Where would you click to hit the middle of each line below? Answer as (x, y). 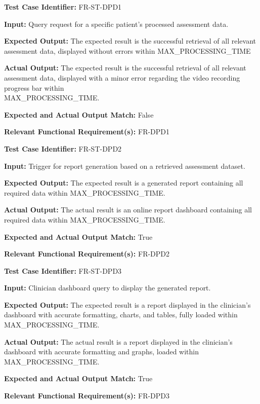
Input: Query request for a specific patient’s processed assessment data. (116, 24)
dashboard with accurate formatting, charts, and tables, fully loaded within (121, 315)
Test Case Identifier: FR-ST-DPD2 (63, 148)
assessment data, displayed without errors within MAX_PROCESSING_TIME (127, 50)
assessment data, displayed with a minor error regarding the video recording (122, 77)
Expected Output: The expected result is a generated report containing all (124, 183)
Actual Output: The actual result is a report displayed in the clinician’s (118, 341)
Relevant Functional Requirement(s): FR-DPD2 (87, 254)
